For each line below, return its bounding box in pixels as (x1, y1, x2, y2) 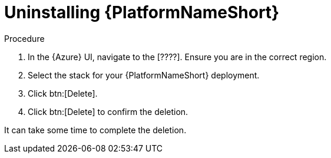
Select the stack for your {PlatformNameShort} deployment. (28, 70, 260, 80)
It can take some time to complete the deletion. (4, 124, 187, 135)
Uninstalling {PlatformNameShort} (4, 2, 280, 22)
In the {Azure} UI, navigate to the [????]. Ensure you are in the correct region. (28, 51, 327, 62)
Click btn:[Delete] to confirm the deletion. (28, 106, 188, 117)
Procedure (4, 33, 45, 44)
